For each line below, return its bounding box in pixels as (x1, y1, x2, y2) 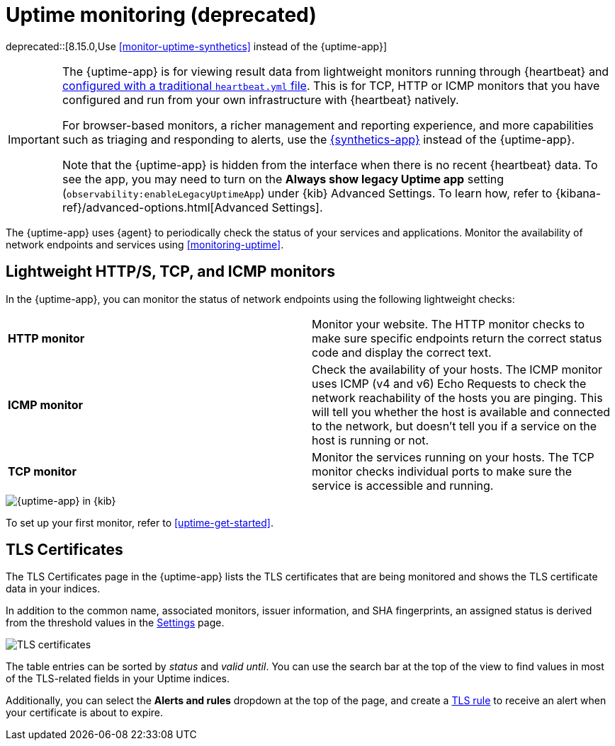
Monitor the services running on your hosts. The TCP (312, 449, 594, 464)
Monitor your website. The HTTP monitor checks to (312, 316, 585, 331)
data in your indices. (6, 583, 101, 595)
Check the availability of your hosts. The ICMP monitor (312, 362, 603, 377)
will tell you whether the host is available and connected (312, 404, 611, 419)
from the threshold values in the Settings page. (6, 616, 225, 629)
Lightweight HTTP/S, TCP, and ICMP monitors (6, 263, 335, 281)
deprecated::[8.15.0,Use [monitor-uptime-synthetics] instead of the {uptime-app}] (6, 40, 388, 52)
